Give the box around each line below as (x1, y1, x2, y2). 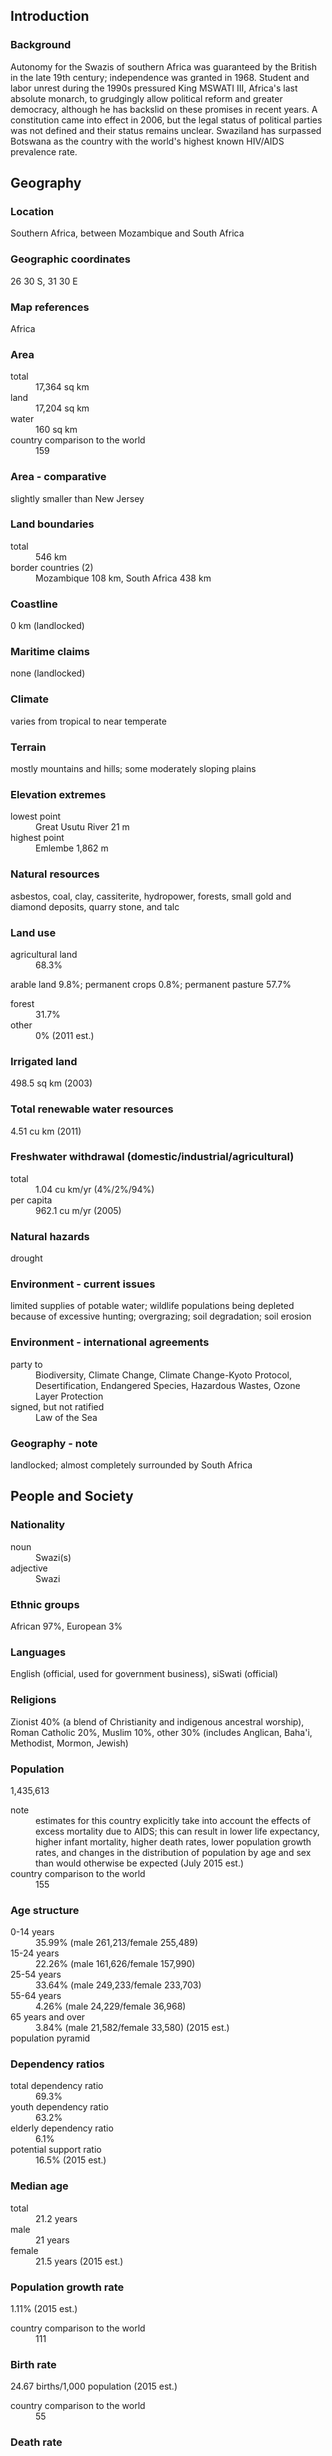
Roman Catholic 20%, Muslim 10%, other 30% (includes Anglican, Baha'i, (10, 1726, 313, 1738)
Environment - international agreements (10, 1335, 210, 1349)
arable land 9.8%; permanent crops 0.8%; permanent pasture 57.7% (10, 978, 292, 990)
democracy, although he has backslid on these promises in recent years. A (10, 103, 318, 115)
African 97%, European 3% (10, 1620, 123, 1632)
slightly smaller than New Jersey (10, 492, 145, 504)
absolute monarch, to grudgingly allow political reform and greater (10, 92, 283, 104)
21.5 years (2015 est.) (35, 2255, 124, 2267)
